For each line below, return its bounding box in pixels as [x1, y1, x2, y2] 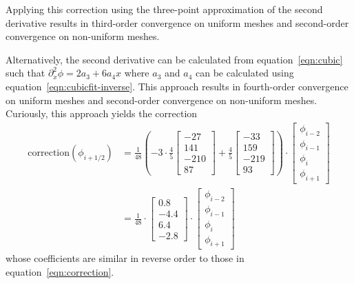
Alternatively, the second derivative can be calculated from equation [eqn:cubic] [6, 52, 343, 66]
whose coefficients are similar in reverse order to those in [6, 251, 244, 265]
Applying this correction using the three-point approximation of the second [6, 2, 323, 16]
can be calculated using [195, 65, 294, 80]
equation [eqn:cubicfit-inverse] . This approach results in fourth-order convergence [6, 79, 348, 93]
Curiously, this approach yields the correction [6, 106, 198, 121]
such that [6, 65, 45, 80]
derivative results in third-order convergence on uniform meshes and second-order [6, 15, 349, 30]
